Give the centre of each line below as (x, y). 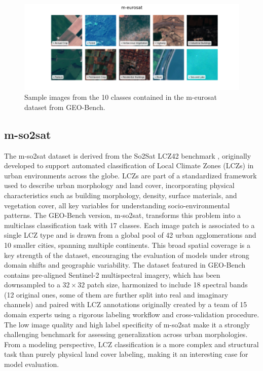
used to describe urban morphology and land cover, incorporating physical (119, 185)
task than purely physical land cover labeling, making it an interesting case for (126, 354)
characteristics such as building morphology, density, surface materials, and (121, 195)
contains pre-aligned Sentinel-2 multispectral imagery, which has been (112, 274)
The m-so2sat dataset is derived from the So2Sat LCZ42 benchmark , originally (128, 155)
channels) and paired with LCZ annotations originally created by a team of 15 (126, 304)
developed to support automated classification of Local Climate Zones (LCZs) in (129, 165)
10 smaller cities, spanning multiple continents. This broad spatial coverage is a (127, 245)
